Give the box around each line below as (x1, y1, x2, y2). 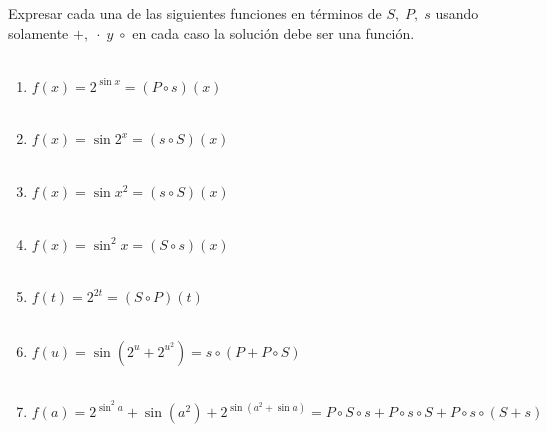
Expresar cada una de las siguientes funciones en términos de (8, 3, 382, 23)
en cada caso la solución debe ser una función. (132, 22, 415, 43)
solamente (8, 22, 69, 43)
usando (435, 3, 479, 23)
